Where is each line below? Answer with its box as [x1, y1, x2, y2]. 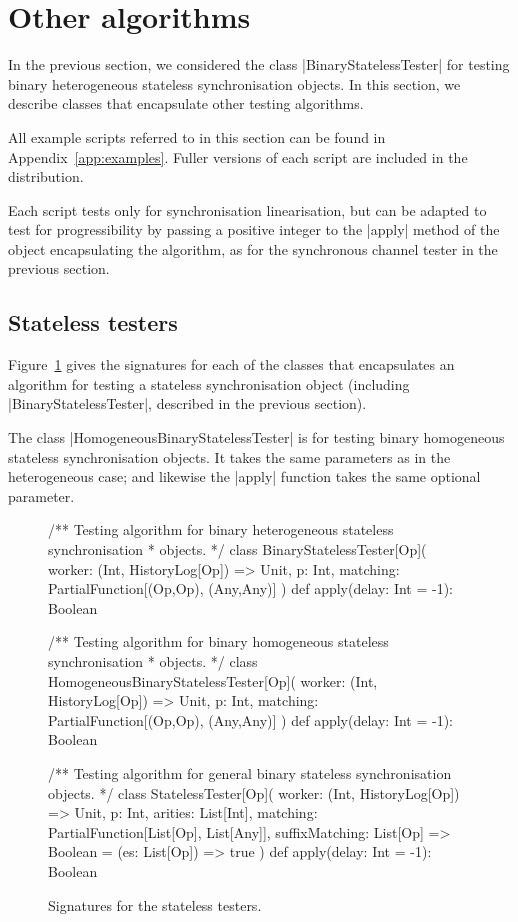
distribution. [8, 166, 84, 187]
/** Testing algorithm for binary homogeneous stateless [48, 631, 389, 652]
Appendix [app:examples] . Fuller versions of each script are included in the [8, 146, 468, 167]
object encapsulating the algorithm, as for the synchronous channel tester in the [8, 238, 498, 259]
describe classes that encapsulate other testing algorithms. [8, 93, 364, 114]
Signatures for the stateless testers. [48, 894, 262, 915]
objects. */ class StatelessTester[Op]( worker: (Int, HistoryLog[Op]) [48, 782, 460, 803]
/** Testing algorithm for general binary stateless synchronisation [48, 762, 452, 783]
